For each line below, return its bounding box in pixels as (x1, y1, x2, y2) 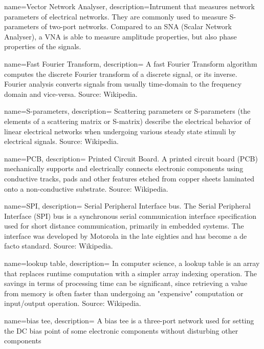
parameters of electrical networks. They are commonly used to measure (4, 11, 228, 22)
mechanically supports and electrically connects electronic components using (4, 163, 244, 174)
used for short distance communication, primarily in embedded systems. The (4, 220, 244, 231)
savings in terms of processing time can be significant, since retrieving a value (4, 278, 248, 289)
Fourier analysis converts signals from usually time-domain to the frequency (4, 78, 242, 89)
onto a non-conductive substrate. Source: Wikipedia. (4, 183, 168, 194)
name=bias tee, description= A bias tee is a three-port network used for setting (4, 315, 254, 326)
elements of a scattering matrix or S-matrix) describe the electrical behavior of (4, 115, 251, 126)
